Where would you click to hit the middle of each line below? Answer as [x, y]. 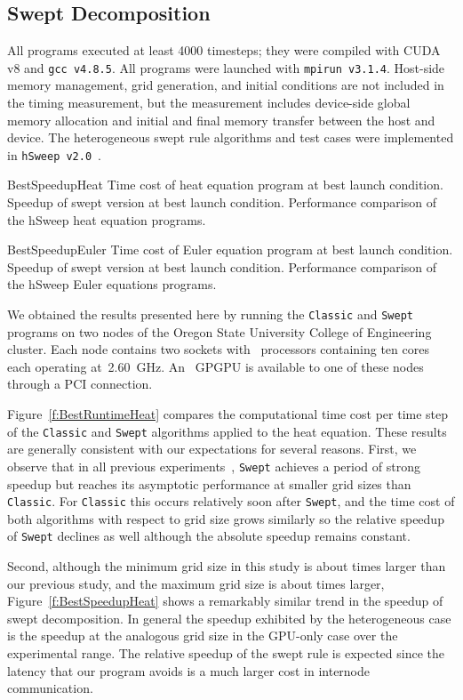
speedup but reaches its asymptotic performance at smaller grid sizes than [209, 483]
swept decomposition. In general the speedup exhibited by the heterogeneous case [229, 618]
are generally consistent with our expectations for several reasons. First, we [212, 449]
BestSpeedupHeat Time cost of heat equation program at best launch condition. [225, 185]
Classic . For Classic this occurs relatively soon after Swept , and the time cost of [231, 501]
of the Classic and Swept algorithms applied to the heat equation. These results [227, 431]
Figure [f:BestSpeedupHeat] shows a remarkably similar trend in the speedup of [225, 601]
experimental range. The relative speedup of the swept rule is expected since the [226, 653]
